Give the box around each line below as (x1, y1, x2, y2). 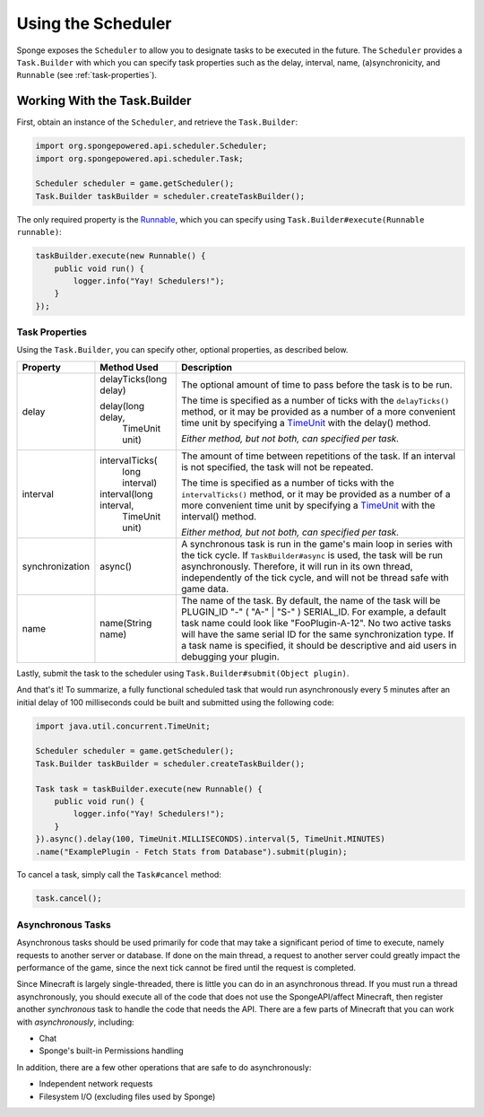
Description (180, 361, 233, 373)
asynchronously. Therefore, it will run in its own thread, (180, 560, 413, 572)
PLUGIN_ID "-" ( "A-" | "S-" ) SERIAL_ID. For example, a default (180, 606, 447, 618)
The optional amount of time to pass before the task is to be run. (180, 378, 453, 390)
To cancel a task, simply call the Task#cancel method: (16, 869, 221, 880)
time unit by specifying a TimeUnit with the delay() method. (180, 416, 431, 429)
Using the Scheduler (16, 13, 172, 33)
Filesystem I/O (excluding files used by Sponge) (39, 1091, 216, 1102)
